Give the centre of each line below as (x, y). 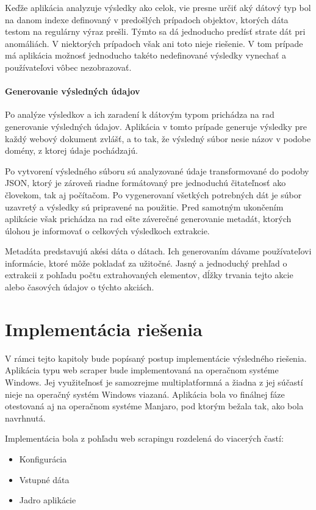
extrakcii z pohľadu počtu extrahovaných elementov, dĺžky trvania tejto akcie (149, 275)
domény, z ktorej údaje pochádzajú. (71, 150)
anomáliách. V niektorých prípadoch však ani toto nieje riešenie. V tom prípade (154, 43)
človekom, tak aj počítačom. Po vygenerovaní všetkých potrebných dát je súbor (153, 194)
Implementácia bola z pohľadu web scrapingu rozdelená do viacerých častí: (144, 438)
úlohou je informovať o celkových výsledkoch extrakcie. (107, 230)
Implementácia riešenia (104, 329)
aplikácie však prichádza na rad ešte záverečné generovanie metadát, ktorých (148, 219)
